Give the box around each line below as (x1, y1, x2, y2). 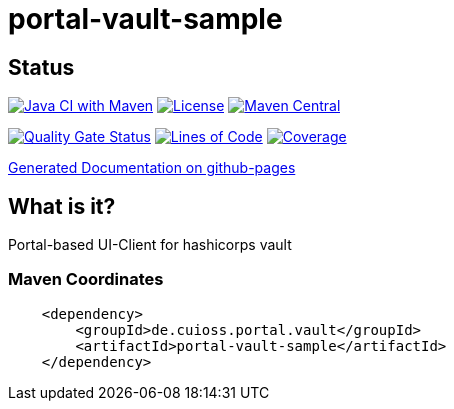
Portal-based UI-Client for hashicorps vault (8, 236, 292, 254)
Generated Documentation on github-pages (8, 159, 296, 177)
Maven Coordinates (8, 269, 164, 290)
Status (8, 54, 75, 80)
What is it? (8, 193, 116, 219)
